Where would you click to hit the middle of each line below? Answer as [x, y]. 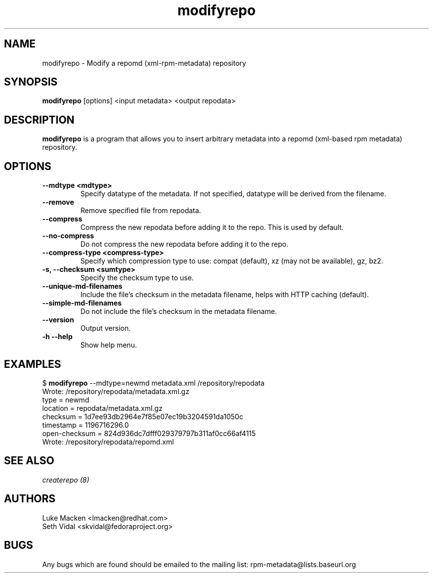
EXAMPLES [33, 364]
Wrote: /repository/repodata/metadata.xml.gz [116, 391]
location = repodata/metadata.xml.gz [102, 408]
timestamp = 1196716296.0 [86, 425]
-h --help [57, 337]
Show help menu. [108, 345]
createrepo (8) [66, 480]
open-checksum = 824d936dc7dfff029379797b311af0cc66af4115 [149, 433]
